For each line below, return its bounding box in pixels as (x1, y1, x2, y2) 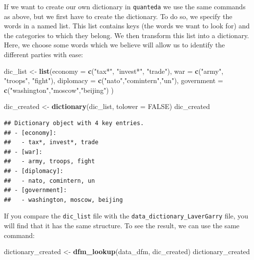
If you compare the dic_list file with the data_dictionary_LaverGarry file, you (4, 211, 249, 221)
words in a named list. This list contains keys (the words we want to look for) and (4, 21, 250, 31)
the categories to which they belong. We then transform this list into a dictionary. (4, 30, 249, 40)
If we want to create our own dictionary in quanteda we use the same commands (4, 1, 246, 11)
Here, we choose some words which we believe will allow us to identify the (4, 40, 225, 50)
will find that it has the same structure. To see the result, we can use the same (4, 220, 240, 230)
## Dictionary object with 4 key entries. (4, 120, 144, 127)
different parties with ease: (4, 49, 83, 60)
